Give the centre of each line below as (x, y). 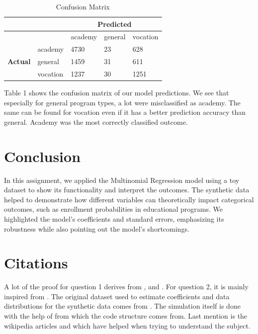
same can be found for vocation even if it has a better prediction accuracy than (125, 112)
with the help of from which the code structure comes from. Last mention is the (126, 316)
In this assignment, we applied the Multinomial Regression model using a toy (122, 180)
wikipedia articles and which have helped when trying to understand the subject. (127, 325)
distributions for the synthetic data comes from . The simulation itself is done (122, 306)
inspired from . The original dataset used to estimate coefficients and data (117, 296)
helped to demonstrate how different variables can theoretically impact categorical (129, 199)
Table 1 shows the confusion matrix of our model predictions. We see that (117, 93)
